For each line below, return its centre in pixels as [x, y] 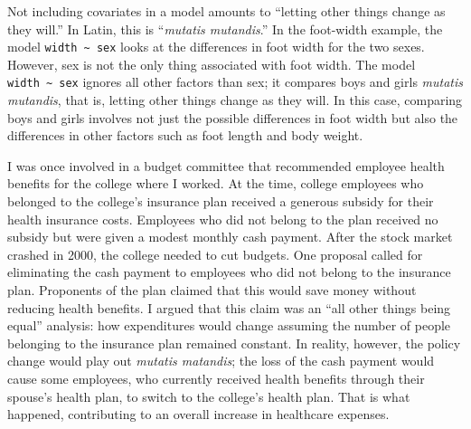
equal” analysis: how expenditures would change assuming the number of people [229, 325]
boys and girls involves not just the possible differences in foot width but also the [233, 117]
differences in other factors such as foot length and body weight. [185, 135]
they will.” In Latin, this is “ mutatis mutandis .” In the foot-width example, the [225, 29]
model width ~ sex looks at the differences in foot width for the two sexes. [216, 47]
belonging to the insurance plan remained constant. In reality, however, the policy [234, 343]
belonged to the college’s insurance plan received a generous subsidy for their [221, 201]
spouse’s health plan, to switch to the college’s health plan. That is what [209, 396]
